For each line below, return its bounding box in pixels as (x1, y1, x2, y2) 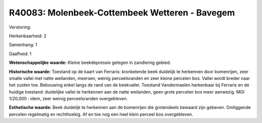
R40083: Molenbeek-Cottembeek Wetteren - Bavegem (9, 7, 235, 18)
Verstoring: (9, 24, 32, 30)
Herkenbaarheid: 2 (9, 33, 47, 39)
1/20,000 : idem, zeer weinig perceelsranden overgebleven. (9, 96, 128, 102)
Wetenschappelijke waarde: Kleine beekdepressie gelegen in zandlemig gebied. (9, 60, 171, 65)
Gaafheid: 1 (9, 51, 32, 57)
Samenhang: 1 (9, 42, 37, 48)
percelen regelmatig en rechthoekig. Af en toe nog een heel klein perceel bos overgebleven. (9, 111, 194, 117)
